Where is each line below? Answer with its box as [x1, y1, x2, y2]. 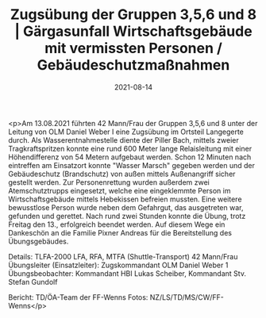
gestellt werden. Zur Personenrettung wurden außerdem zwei [8, 177, 210, 187]
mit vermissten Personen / [44, 40, 222, 57]
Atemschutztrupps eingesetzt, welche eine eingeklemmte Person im [8, 186, 231, 195]
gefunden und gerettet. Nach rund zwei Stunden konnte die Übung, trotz [8, 211, 246, 220]
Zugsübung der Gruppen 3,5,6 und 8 [10, 6, 257, 24]
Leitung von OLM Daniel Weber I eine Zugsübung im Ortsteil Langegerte [8, 127, 245, 136]
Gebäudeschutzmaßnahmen [37, 56, 230, 75]
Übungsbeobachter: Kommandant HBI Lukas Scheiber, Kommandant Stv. [8, 268, 246, 278]
